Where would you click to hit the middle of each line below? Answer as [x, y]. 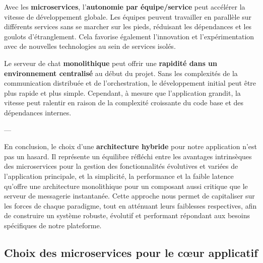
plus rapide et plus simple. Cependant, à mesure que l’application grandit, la [122, 92]
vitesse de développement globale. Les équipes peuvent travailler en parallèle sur [128, 16]
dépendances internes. [38, 112]
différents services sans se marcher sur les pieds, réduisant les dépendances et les [128, 26]
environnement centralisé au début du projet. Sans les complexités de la [121, 73]
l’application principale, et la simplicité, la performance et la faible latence [119, 176]
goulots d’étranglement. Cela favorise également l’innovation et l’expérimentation [129, 36]
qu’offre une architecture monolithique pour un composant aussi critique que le [126, 186]
